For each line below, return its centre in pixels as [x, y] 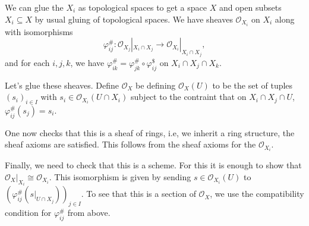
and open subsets [250, 7]
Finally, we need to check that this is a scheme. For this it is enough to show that [153, 165]
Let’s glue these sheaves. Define [62, 85]
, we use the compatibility [257, 194]
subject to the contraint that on [188, 97]
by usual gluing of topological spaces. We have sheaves [134, 19]
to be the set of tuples [253, 85]
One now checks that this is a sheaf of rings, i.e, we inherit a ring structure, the [150, 132]
